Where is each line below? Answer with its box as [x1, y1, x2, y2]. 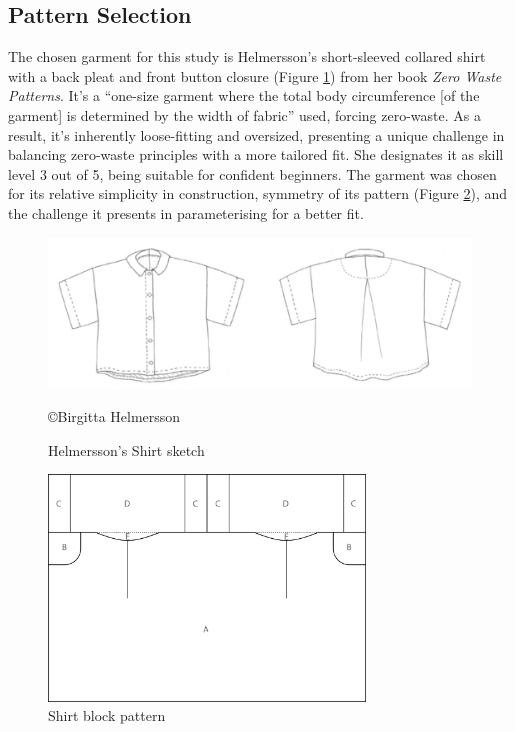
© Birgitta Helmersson [48, 406, 181, 427]
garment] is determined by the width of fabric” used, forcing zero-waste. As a [8, 104, 481, 125]
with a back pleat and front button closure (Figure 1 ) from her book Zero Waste [8, 65, 502, 86]
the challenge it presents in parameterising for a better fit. [8, 202, 364, 223]
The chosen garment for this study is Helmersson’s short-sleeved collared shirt [8, 46, 486, 67]
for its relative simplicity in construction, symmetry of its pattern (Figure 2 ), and [8, 183, 508, 204]
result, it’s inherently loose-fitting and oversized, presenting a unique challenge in [8, 124, 505, 145]
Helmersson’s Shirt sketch [48, 439, 205, 460]
